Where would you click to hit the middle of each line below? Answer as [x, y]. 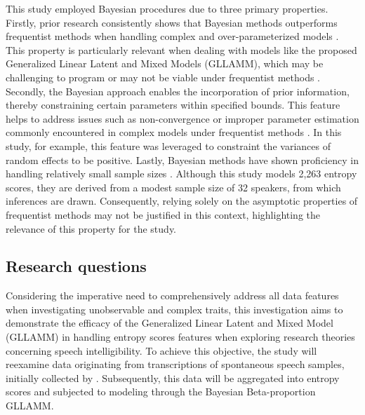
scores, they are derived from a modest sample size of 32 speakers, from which [173, 187]
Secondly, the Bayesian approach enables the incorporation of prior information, [178, 91]
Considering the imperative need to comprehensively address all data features [172, 295]
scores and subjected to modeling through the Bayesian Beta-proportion [161, 392]
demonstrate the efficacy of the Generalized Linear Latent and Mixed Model [170, 323]
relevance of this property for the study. [91, 228]
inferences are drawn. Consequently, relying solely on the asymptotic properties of [182, 201]
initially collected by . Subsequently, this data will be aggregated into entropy [173, 377]
